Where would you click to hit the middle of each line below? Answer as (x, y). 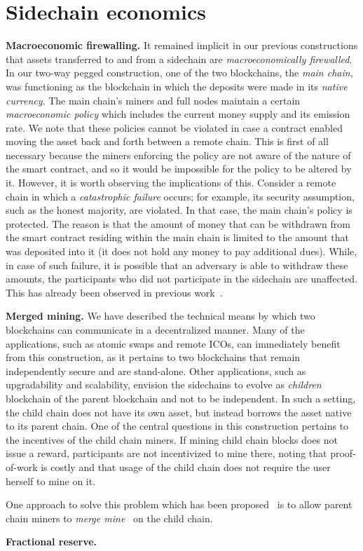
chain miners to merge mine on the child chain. (109, 518)
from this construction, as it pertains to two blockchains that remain (153, 357)
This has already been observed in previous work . (114, 292)
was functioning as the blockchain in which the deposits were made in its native (177, 86)
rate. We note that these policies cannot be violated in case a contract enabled (174, 127)
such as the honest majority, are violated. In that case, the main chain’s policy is (179, 210)
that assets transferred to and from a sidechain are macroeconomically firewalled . (179, 59)
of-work (22, 467)
